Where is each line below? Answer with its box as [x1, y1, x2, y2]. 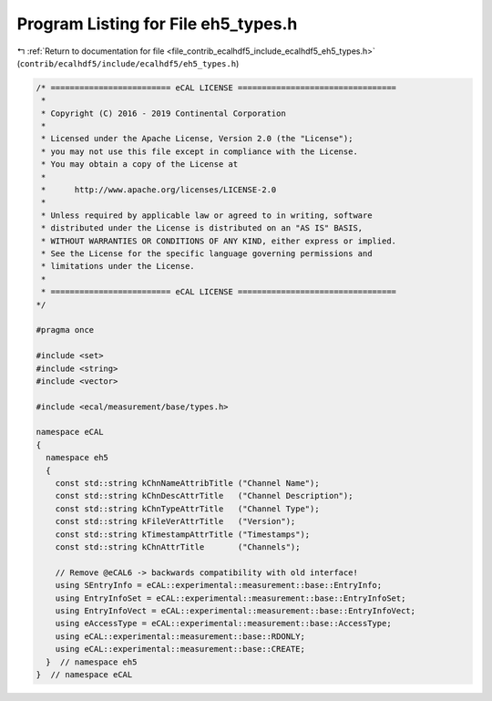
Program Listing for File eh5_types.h [16, 14, 298, 34]
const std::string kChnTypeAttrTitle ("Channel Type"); [55, 503, 320, 514]
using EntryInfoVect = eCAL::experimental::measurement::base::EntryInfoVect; [55, 605, 416, 615]
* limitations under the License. [41, 261, 195, 272]
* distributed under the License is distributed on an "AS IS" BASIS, [41, 223, 364, 233]
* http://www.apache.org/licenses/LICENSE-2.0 [41, 185, 277, 195]
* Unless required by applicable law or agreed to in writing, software [41, 210, 373, 221]
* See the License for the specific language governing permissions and [41, 249, 373, 259]
